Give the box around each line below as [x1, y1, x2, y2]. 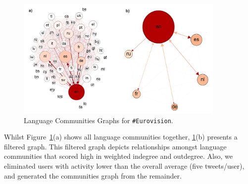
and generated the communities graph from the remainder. [4, 170, 182, 181]
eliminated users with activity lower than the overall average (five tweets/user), [4, 161, 245, 171]
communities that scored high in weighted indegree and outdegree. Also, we [4, 151, 233, 161]
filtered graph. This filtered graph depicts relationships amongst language [4, 141, 227, 151]
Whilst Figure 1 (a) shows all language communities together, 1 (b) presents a [4, 132, 238, 142]
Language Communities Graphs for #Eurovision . [24, 115, 173, 125]
